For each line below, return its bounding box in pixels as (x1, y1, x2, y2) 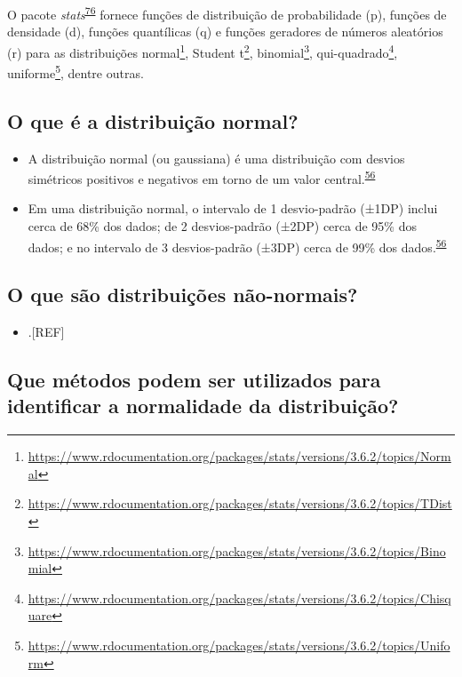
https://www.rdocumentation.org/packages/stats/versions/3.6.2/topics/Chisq (28, 588, 451, 607)
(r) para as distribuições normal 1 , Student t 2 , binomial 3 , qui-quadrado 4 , (7, 40, 398, 61)
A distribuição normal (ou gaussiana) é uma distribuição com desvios (28, 148, 405, 167)
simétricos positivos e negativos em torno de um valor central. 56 (28, 167, 376, 187)
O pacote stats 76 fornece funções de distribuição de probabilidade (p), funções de (7, 3, 447, 23)
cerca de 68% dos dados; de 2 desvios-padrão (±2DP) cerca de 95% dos (28, 216, 417, 235)
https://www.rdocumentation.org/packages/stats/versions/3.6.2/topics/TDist (28, 494, 452, 513)
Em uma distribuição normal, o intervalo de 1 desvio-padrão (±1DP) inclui (28, 199, 438, 218)
